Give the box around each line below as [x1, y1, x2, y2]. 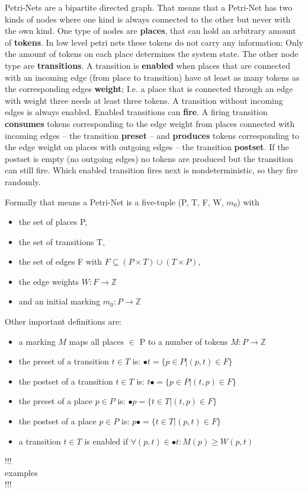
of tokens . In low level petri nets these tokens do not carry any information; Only [5, 36, 303, 48]
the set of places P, [18, 215, 88, 228]
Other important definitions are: [5, 315, 122, 328]
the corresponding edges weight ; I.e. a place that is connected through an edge [5, 82, 293, 95]
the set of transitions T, [18, 235, 105, 247]
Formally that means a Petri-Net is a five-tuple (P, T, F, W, [5, 195, 224, 208]
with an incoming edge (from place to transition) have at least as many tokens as [5, 71, 300, 83]
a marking [18, 335, 56, 347]
